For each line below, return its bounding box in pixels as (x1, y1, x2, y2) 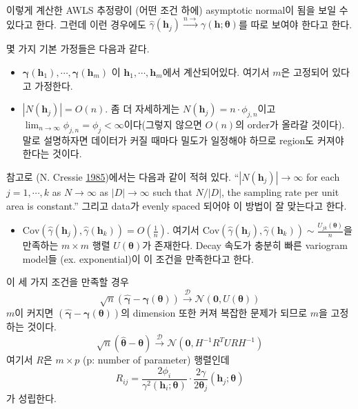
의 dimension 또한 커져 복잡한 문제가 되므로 (121, 306, 308, 319)
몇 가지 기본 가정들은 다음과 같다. (6, 41, 150, 56)
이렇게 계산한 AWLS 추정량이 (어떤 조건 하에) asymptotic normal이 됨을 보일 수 (6, 3, 348, 17)
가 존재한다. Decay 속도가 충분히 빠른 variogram (142, 238, 348, 252)
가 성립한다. (6, 391, 57, 406)
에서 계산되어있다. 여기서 (162, 64, 270, 79)
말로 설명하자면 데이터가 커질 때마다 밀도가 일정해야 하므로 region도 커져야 (22, 132, 344, 147)
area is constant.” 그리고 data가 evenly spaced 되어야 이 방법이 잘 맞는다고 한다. (6, 198, 347, 212)
